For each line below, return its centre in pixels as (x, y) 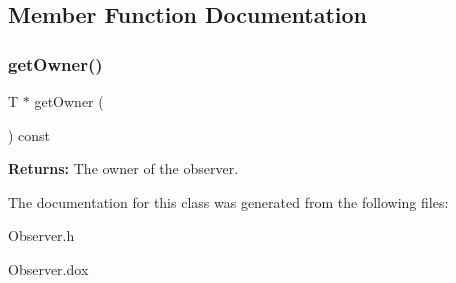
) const (29, 134)
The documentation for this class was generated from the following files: (228, 201)
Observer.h (41, 235)
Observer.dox (48, 268)
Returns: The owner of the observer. (123, 168)
